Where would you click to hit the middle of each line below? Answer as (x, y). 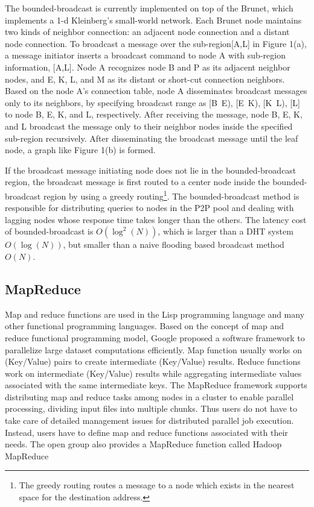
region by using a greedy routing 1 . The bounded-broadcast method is (171, 195)
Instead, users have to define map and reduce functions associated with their (146, 432)
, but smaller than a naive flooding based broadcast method (174, 244)
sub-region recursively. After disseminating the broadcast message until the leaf (152, 138)
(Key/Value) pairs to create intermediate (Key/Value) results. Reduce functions (153, 361)
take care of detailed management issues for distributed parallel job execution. (149, 420)
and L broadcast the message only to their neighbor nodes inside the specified (149, 126)
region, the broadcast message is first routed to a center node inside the (137, 182)
